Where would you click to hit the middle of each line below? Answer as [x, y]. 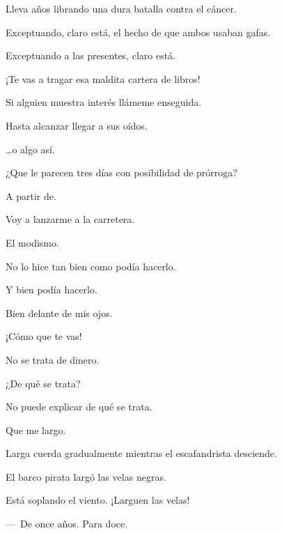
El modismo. [32, 242]
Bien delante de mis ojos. [59, 312]
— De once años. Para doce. [67, 524]
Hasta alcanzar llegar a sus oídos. [77, 125]
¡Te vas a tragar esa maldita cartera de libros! [103, 78]
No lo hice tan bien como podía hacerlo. [91, 266]
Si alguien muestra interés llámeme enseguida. [104, 102]
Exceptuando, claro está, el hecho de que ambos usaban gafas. [138, 32]
